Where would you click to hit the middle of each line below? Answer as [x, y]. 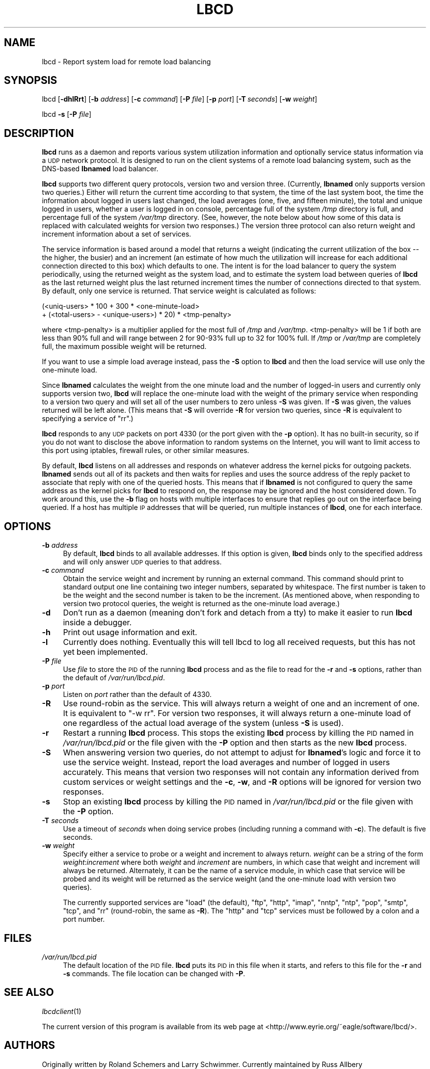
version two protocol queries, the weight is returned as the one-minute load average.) [202, 604]
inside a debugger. [97, 623]
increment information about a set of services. [117, 234]
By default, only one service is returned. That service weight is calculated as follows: [179, 291]
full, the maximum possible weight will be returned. [124, 347]
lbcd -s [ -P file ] [67, 114]
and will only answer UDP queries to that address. [142, 562]
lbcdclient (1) [62, 1011]
